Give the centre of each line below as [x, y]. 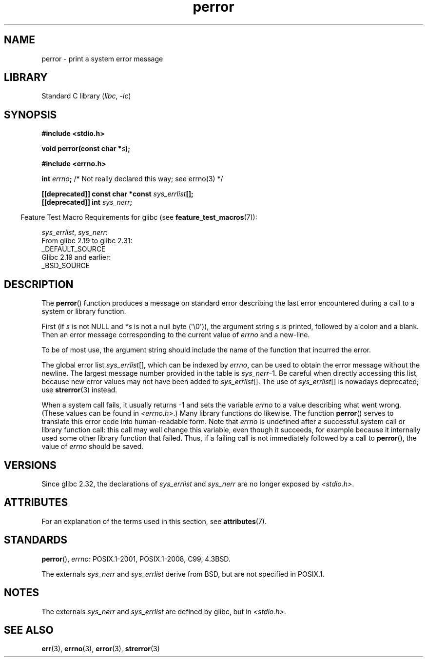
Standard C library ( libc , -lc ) [86, 96]
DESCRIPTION [39, 284]
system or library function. [84, 311]
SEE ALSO [29, 630]
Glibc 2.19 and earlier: [76, 257]
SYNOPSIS [30, 115]
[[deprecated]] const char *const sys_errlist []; [117, 194]
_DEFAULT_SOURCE [74, 249]
